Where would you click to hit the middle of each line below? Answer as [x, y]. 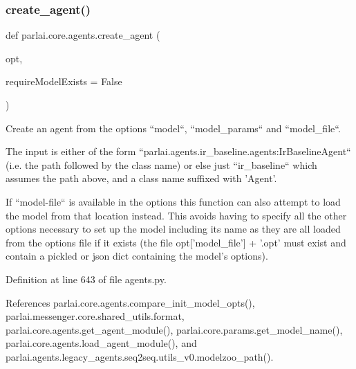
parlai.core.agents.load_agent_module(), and [101, 343]
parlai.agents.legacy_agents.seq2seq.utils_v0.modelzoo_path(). [140, 356]
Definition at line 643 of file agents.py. [86, 279]
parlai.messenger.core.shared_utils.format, [95, 316]
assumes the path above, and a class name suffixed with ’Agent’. [141, 178]
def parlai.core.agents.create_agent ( [83, 35]
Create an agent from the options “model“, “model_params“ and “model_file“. [173, 128]
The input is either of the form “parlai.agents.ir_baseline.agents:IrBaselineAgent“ [178, 151]
